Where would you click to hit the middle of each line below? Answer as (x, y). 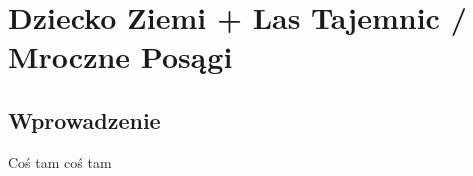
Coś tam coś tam (60, 161)
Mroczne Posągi (120, 56)
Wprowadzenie (84, 119)
